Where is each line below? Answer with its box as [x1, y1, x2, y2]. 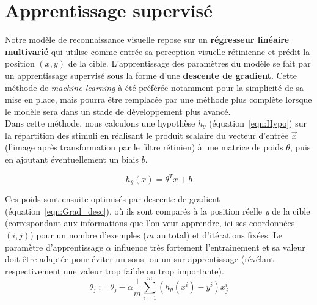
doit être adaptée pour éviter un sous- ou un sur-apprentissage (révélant [5, 252, 274, 265]
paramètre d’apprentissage [5, 240, 103, 253]
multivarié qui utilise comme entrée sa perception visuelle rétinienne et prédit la [5, 45, 310, 57]
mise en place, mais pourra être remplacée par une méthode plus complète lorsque [5, 93, 312, 106]
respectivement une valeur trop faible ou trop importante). [5, 264, 224, 277]
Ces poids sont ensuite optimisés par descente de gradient [5, 193, 220, 205]
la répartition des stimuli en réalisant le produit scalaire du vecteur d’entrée [5, 128, 289, 141]
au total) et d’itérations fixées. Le [156, 228, 282, 241]
